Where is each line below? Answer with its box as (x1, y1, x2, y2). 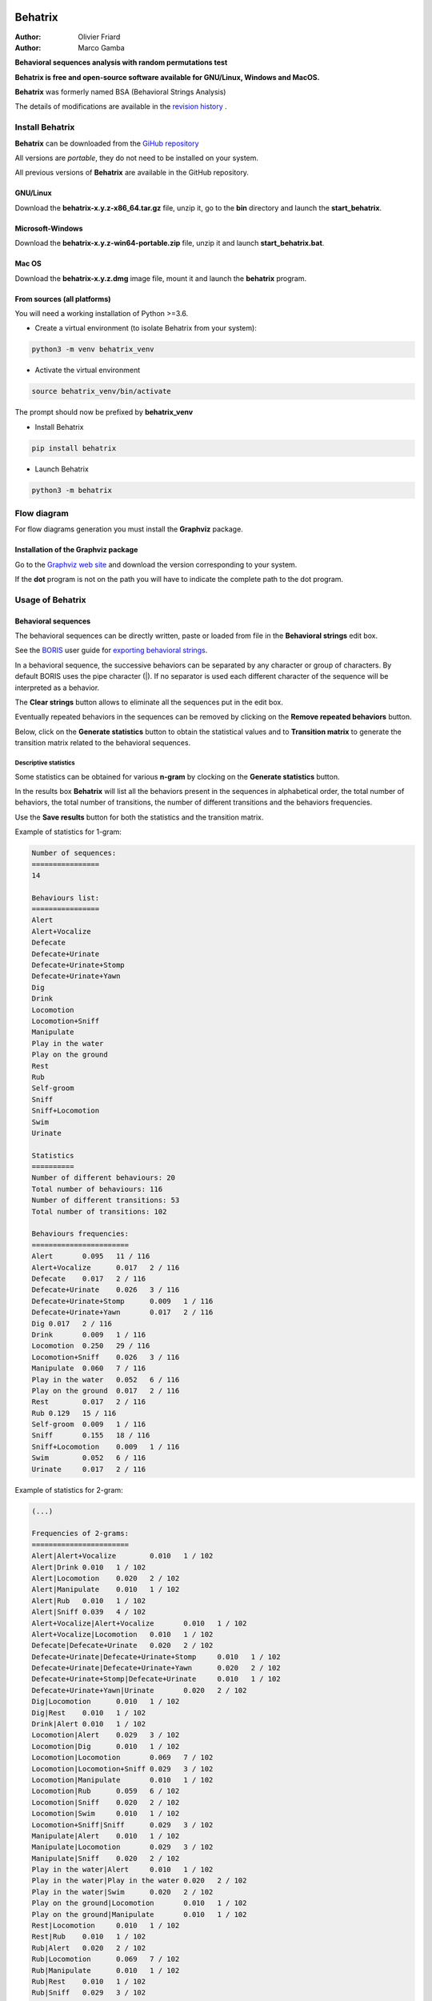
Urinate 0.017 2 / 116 (31, 1465, 146, 1474)
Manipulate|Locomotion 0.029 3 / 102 (31, 1843, 214, 1852)
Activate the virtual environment (34, 365, 141, 375)
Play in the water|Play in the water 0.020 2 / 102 (31, 1876, 247, 1885)
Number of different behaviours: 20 (31, 1173, 176, 1182)
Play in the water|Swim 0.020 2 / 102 (31, 1887, 214, 1896)
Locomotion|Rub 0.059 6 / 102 (31, 1786, 180, 1796)
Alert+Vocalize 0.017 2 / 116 (31, 1263, 180, 1272)
